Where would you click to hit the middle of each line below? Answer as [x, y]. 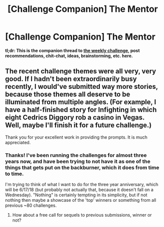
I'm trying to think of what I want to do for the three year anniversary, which [82, 185]
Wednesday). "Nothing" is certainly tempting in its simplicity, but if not [76, 195]
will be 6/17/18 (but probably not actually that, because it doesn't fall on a [79, 190]
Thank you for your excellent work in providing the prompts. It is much [76, 137]
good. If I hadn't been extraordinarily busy [71, 79]
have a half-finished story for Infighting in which [81, 110]
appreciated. [18, 142]
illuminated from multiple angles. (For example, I [81, 102]
